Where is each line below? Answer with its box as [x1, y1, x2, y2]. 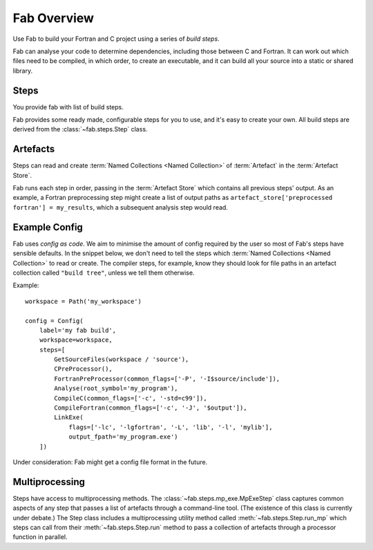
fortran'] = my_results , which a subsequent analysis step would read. [12, 203, 228, 211]
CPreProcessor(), [54, 365, 113, 373]
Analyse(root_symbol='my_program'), [54, 385, 179, 392]
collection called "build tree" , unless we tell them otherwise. [12, 268, 195, 277]
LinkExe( [54, 414, 84, 421]
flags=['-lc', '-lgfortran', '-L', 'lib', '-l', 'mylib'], [68, 423, 273, 431]
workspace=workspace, [39, 336, 113, 344]
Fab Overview [12, 10, 95, 26]
